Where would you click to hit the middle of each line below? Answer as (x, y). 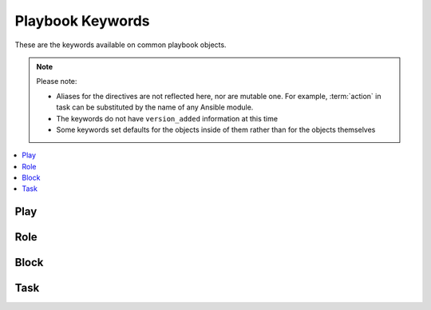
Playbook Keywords (83, 21)
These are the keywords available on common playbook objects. (121, 45)
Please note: (57, 81)
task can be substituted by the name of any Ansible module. (155, 107)
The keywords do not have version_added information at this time (167, 118)
